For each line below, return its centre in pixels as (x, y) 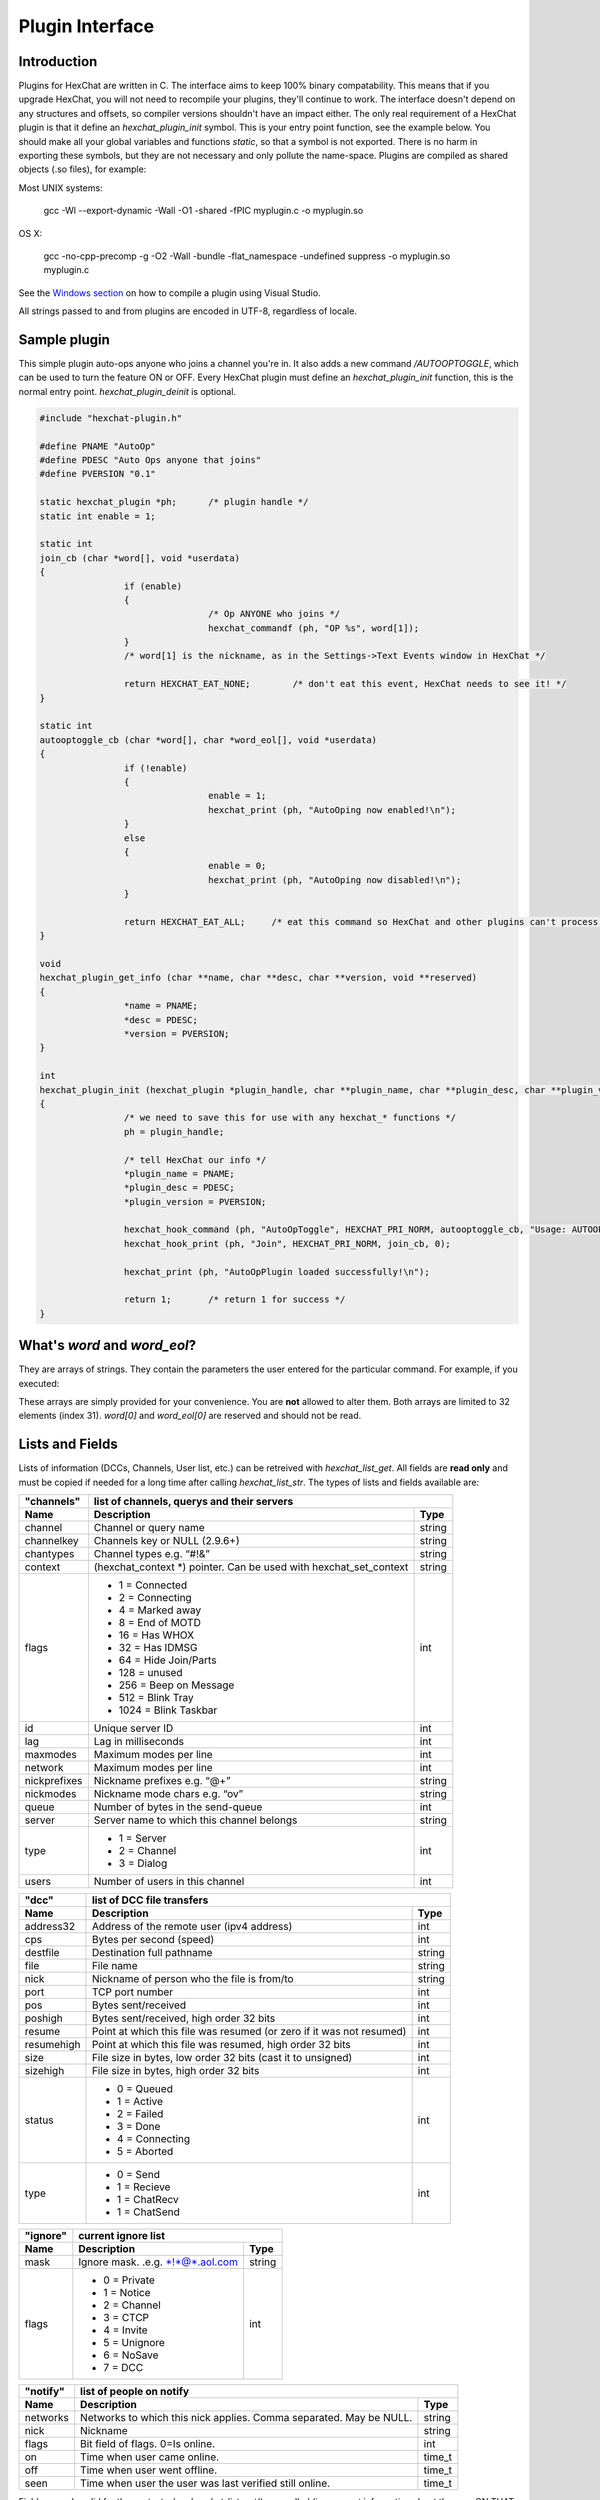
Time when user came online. (150, 2457)
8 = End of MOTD (160, 1623)
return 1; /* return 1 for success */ (234, 1299)
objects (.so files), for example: (82, 169)
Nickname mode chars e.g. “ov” (168, 1794)
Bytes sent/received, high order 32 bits (183, 2018)
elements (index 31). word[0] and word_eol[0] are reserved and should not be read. (190, 1416)
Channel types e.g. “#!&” (151, 1554)
